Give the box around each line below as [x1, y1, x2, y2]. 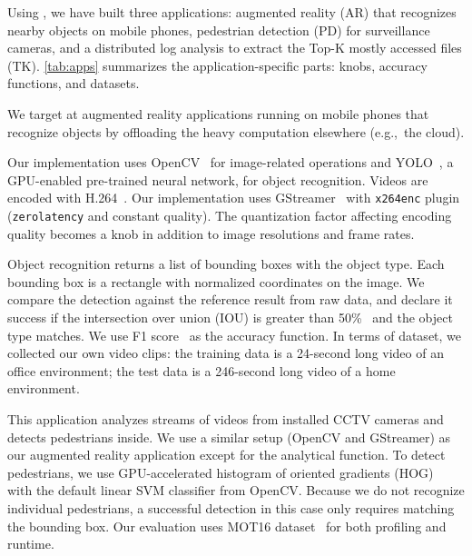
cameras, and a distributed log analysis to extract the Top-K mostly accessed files [7, 38, 462, 57]
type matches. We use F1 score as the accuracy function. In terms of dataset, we [7, 325, 462, 344]
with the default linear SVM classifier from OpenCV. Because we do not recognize [7, 481, 465, 500]
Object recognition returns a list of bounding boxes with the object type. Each [7, 254, 445, 273]
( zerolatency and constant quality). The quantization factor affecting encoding [7, 206, 452, 224]
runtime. [7, 534, 54, 553]
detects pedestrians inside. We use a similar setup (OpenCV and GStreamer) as [7, 427, 451, 446]
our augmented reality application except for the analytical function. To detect [7, 445, 446, 464]
